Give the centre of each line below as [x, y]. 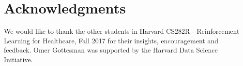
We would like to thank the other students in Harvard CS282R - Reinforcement [122, 31]
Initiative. [18, 59]
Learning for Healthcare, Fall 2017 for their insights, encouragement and [111, 40]
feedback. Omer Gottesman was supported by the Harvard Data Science [111, 50]
